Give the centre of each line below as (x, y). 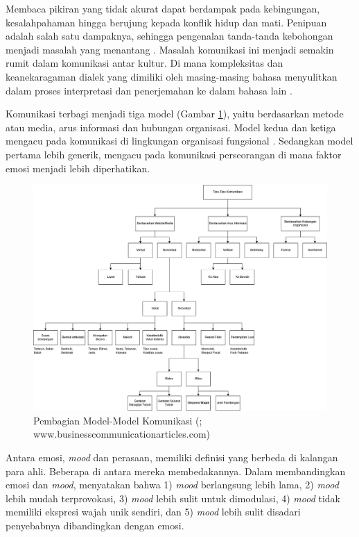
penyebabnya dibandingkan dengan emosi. (95, 525)
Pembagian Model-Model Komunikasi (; (118, 420)
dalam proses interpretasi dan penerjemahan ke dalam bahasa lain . (149, 90)
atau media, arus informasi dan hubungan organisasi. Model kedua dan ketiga (171, 127)
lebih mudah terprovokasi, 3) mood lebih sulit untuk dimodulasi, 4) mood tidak (173, 498)
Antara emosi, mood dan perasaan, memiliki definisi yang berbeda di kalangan (172, 457)
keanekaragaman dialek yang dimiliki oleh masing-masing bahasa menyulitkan (172, 76)
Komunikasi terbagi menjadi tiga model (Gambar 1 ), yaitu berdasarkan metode (175, 114)
